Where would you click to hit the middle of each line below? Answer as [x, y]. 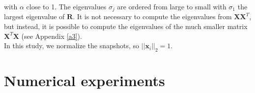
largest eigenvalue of [34, 16]
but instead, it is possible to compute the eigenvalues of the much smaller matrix [126, 26]
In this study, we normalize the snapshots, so [72, 46]
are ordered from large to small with [172, 6]
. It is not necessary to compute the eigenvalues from [152, 16]
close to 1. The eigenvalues [66, 6]
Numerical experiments [85, 80]
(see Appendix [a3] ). [52, 36]
